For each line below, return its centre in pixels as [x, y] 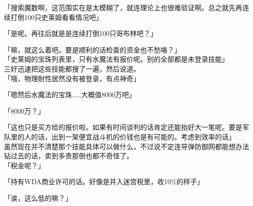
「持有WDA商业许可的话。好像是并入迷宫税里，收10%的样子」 [104, 181]
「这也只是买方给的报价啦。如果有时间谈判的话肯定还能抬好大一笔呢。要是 [123, 127]
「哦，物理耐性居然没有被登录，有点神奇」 [72, 78]
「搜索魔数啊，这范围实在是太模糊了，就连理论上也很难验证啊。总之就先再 [123, 7]
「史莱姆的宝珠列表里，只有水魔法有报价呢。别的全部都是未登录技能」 [116, 59]
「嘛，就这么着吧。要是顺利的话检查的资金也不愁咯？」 [92, 49]
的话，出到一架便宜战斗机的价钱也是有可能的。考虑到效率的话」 [133, 136]
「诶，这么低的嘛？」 [38, 197]
